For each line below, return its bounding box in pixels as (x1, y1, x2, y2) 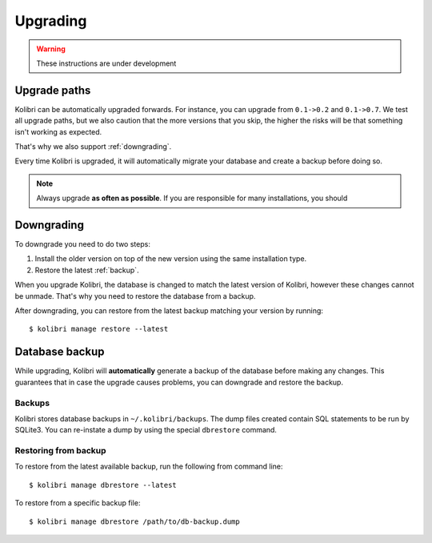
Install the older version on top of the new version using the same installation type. (34, 254, 307, 263)
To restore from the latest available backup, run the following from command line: (14, 461, 283, 472)
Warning (36, 44, 66, 54)
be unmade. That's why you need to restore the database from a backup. (14, 291, 256, 300)
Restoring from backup (14, 445, 107, 457)
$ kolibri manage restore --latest (29, 324, 169, 334)
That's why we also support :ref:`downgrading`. (14, 142, 172, 151)
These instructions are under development (36, 58, 177, 68)
